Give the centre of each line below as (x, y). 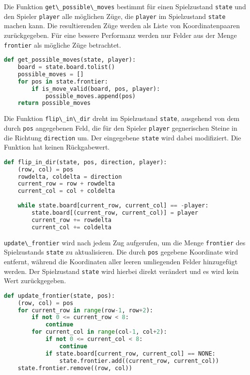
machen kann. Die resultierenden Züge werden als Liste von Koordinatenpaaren (122, 26)
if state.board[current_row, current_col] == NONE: (130, 353)
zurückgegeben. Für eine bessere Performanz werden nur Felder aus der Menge (120, 35)
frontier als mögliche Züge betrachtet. (62, 44)
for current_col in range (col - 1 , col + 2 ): (99, 332)
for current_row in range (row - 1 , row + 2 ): (85, 310)
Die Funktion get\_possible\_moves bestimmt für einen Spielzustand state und (125, 6)
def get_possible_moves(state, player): (70, 60)
